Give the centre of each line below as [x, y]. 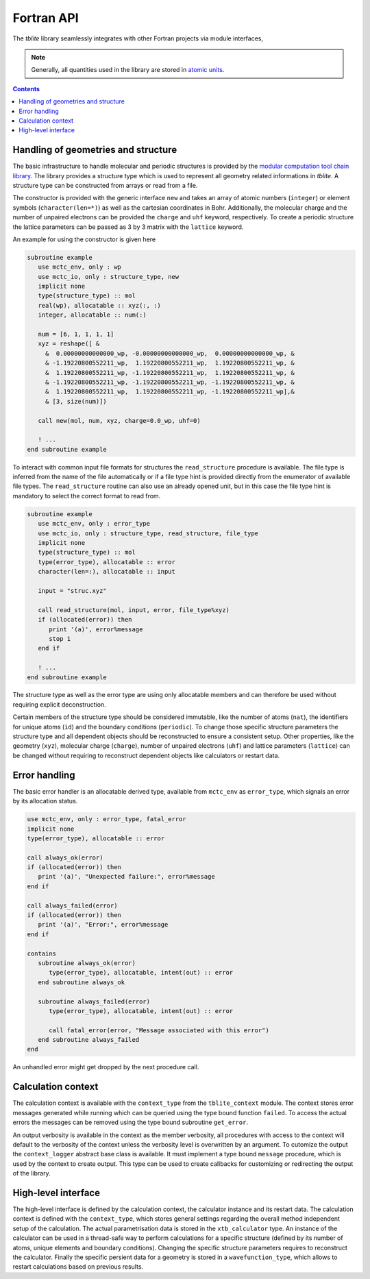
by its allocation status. [45, 801]
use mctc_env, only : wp [79, 267]
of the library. [32, 1173]
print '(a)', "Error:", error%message [103, 925]
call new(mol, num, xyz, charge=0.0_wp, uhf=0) [120, 421]
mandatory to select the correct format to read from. [87, 496]
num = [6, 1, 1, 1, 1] [76, 334]
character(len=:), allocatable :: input [107, 572]
